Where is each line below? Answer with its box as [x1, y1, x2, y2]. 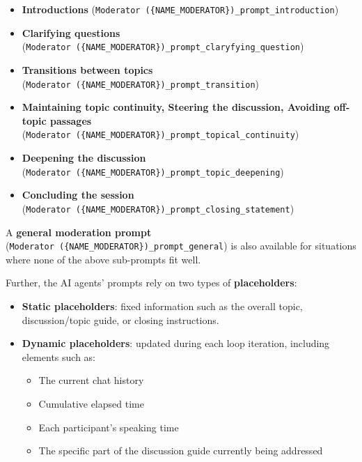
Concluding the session [22, 187, 134, 202]
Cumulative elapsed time [38, 396, 144, 410]
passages [50, 113, 92, 128]
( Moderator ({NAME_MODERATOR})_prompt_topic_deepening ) [22, 164, 284, 178]
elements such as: [22, 349, 95, 364]
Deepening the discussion [22, 151, 146, 164]
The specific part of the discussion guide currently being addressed [38, 443, 323, 458]
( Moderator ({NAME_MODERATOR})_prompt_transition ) [22, 76, 260, 91]
